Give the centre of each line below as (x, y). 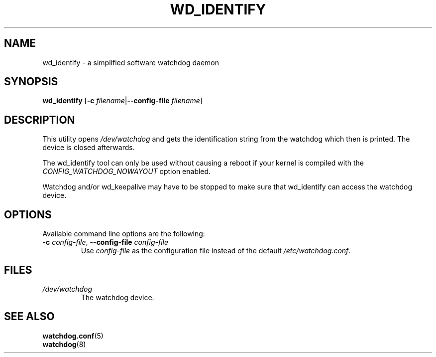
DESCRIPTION (40, 120)
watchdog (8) (64, 344)
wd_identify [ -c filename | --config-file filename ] (122, 101)
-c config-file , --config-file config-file (106, 242)
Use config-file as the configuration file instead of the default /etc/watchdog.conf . (216, 251)
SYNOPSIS (31, 82)
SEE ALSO (29, 317)
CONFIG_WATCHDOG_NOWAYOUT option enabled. (127, 172)
